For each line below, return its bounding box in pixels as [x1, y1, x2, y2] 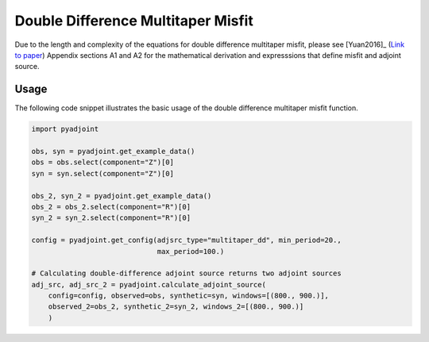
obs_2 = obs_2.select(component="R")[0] [31, 202, 191, 211]
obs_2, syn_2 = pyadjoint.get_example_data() [31, 191, 212, 200]
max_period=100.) [157, 247, 225, 256]
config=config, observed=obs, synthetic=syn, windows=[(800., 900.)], [48, 291, 330, 301]
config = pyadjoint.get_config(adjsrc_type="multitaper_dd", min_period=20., [31, 236, 342, 245]
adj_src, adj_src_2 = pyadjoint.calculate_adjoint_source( [31, 280, 266, 289]
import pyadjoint [31, 125, 99, 134]
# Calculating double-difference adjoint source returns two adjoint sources [31, 269, 342, 278]
